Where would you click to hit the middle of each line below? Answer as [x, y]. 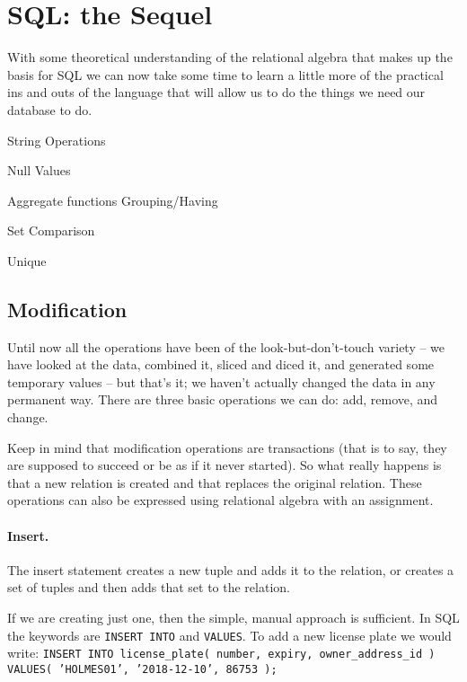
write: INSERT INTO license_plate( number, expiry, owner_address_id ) [221, 653]
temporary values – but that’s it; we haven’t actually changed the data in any [221, 381]
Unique [27, 260]
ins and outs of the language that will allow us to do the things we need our [216, 92]
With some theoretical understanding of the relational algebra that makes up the [230, 57]
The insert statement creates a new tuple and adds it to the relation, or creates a [231, 569]
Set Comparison [51, 230]
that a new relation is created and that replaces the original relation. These [215, 482]
